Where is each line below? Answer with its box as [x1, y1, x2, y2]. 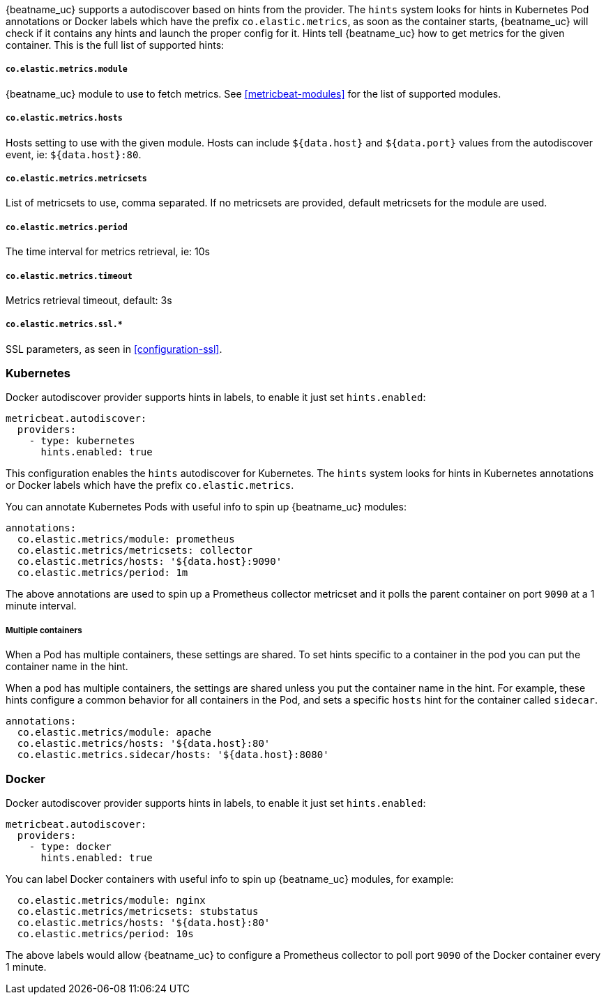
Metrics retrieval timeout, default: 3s [6, 294, 172, 306]
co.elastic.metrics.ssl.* [6, 319, 123, 330]
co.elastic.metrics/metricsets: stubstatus [17, 905, 259, 917]
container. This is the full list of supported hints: [6, 39, 225, 51]
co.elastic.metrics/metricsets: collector [17, 545, 253, 556]
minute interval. [6, 600, 77, 612]
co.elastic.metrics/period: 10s [17, 927, 194, 939]
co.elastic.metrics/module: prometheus [17, 533, 235, 545]
